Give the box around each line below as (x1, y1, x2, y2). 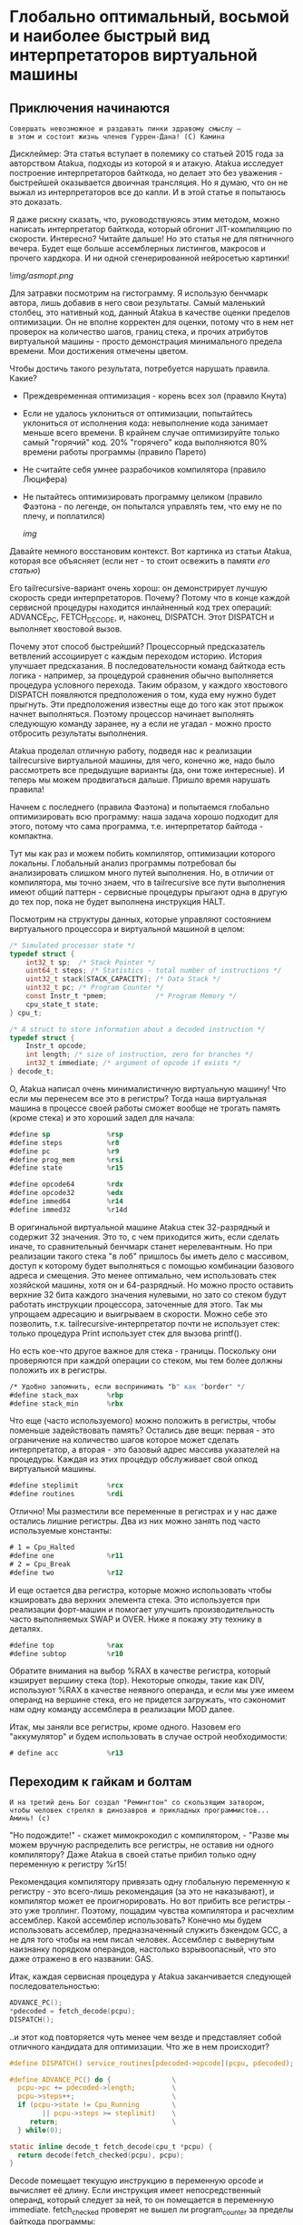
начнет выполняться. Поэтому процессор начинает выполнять (9, 708, 255, 719)
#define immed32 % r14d (9, 1205, 128, 1214)
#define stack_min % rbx (9, 1399, 124, 1408)
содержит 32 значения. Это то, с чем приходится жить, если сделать (9, 1231, 279, 1242)
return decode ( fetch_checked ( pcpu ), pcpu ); (17, 2151, 184, 2160)
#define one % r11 (9, 1552, 124, 1561)
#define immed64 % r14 (9, 1197, 124, 1206)
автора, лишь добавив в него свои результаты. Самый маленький (9, 298, 266, 308)
